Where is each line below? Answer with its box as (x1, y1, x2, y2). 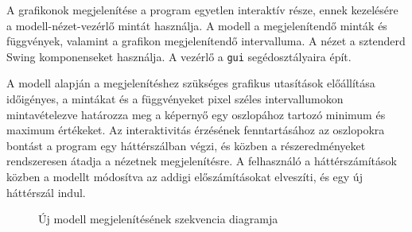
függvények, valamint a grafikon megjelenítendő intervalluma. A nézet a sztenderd (6, 33, 406, 49)
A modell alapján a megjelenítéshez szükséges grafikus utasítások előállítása (6, 75, 375, 91)
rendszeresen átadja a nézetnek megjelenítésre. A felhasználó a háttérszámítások (6, 153, 397, 169)
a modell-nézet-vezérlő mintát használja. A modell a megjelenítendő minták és (6, 17, 387, 33)
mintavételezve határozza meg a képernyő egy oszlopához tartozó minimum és (6, 106, 386, 122)
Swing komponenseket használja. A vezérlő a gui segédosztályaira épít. (6, 48, 352, 64)
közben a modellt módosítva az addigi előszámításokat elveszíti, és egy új (6, 168, 363, 184)
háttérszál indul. (6, 184, 86, 200)
